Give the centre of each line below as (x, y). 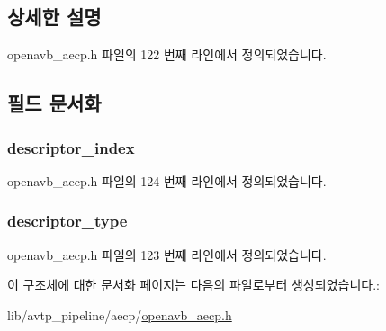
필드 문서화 (54, 103)
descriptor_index (71, 147)
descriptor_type (67, 221)
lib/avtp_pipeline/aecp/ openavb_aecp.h (120, 314)
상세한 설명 (54, 17)
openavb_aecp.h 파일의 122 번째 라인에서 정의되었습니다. (167, 54)
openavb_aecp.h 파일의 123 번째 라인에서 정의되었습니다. (167, 254)
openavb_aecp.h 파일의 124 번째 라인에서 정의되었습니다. (167, 180)
